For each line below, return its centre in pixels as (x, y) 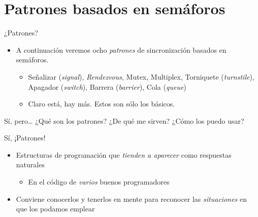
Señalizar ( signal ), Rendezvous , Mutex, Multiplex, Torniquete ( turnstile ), (141, 76)
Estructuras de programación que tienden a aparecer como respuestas (124, 154)
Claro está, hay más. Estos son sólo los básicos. (102, 104)
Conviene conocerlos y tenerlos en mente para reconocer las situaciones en (132, 198)
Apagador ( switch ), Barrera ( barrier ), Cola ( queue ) (107, 86)
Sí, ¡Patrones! (25, 138)
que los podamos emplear (55, 209)
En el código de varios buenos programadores (99, 182)
